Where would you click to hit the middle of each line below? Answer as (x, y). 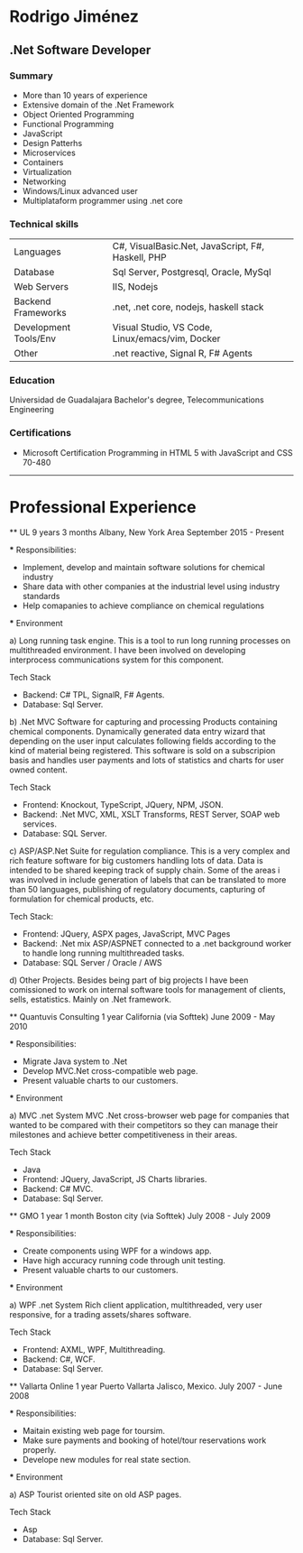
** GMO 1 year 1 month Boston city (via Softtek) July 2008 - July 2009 (140, 1216)
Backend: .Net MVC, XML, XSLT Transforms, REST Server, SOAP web (151, 814)
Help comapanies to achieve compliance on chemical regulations (143, 605)
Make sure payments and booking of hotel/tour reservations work (144, 1440)
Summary (32, 76)
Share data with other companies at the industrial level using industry (151, 586)
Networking (44, 181)
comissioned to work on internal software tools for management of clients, (147, 989)
